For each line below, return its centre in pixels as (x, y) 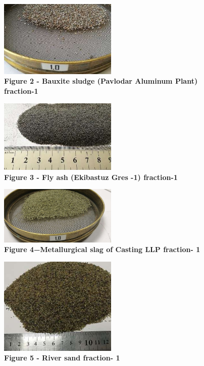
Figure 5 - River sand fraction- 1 (62, 358)
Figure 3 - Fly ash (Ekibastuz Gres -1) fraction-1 (91, 177)
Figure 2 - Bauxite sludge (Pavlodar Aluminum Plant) (101, 81)
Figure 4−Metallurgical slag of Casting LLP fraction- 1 (102, 249)
